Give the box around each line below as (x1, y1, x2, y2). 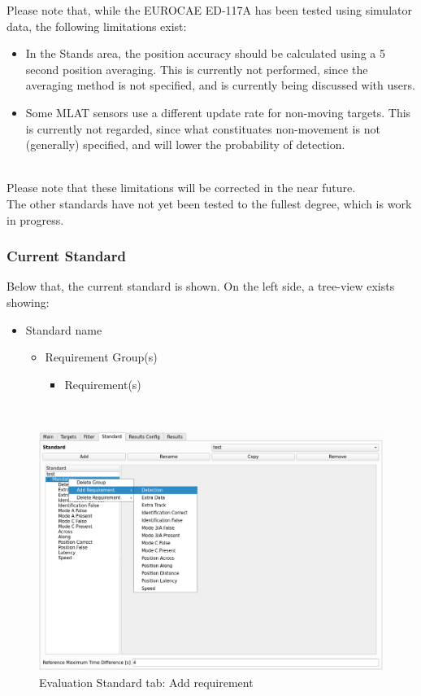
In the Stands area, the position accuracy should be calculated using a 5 (25, 45, 385, 62)
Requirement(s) (64, 375, 141, 392)
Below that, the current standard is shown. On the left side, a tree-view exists (7, 278, 395, 295)
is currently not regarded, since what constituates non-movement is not (25, 120, 380, 137)
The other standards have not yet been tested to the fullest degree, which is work (7, 195, 412, 212)
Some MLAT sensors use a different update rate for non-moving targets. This (25, 103, 411, 120)
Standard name (25, 321, 102, 338)
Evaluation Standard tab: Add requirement (39, 673, 254, 690)
